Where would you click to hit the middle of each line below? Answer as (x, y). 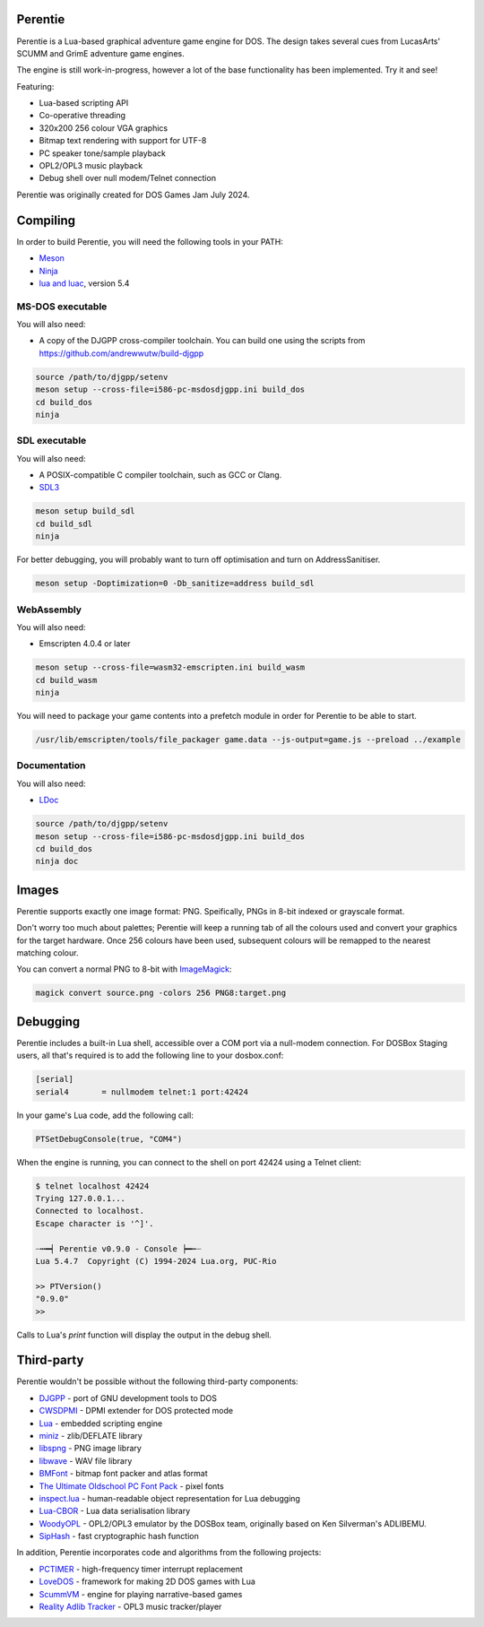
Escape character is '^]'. (95, 1223)
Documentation (51, 766)
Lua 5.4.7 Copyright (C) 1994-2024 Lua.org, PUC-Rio (156, 1261)
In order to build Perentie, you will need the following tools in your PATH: (150, 241)
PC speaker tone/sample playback (102, 153)
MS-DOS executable (62, 307)
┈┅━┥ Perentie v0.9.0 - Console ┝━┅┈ (118, 1249)
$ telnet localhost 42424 (92, 1186)
